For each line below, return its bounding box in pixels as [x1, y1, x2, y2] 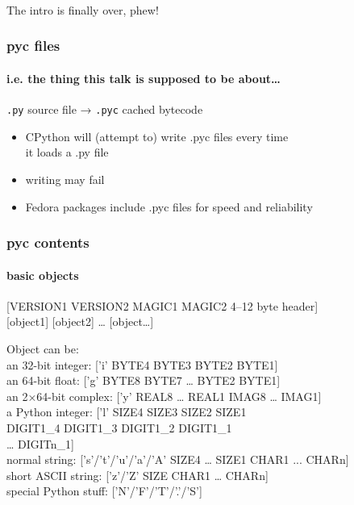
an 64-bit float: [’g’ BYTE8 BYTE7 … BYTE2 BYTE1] [6, 372, 281, 389]
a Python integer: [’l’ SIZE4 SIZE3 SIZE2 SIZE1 [6, 403, 247, 420]
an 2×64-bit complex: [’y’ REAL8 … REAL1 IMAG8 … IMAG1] [6, 387, 322, 404]
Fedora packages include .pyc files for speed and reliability [25, 198, 313, 215]
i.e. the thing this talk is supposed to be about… [6, 69, 281, 86]
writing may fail [25, 171, 105, 187]
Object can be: [6, 340, 79, 357]
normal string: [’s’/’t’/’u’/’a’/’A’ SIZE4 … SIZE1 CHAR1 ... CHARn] [6, 451, 349, 468]
